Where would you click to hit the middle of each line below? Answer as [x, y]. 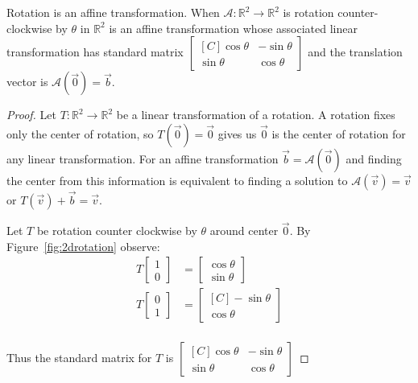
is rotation [308, 12]
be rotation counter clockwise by [117, 231]
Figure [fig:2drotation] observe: [83, 246]
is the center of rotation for [339, 133]
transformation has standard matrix [95, 52]
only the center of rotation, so [80, 133]
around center [244, 231]
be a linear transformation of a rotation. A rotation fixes [256, 115]
